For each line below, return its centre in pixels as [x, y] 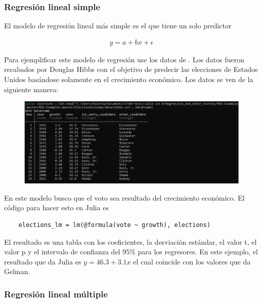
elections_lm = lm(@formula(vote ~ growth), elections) [115, 225]
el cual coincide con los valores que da [192, 261]
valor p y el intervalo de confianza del [62, 252]
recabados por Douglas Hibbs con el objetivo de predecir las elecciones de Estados [131, 69]
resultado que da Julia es [43, 261]
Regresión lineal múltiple [56, 294]
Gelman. [17, 271]
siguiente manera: [31, 89]
